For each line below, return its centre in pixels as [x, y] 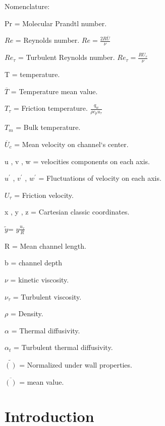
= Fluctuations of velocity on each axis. [100, 178]
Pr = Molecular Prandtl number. [56, 23]
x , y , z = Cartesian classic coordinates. [67, 212]
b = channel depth [33, 263]
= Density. [27, 313]
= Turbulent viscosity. [47, 296]
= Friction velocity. [44, 195]
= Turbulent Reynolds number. [66, 57]
